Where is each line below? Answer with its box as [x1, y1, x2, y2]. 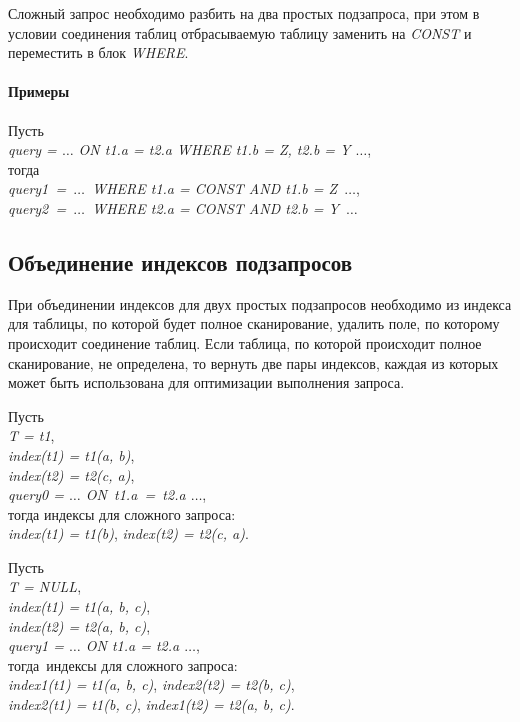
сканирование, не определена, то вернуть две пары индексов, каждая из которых [8, 352, 499, 373]
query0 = [8, 484, 65, 505]
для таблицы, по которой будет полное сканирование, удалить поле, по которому [8, 313, 500, 334]
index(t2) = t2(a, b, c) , [8, 615, 151, 636]
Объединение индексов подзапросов [8, 246, 353, 277]
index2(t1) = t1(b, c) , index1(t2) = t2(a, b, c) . [8, 694, 295, 715]
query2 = [8, 197, 67, 218]
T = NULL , [8, 576, 82, 597]
